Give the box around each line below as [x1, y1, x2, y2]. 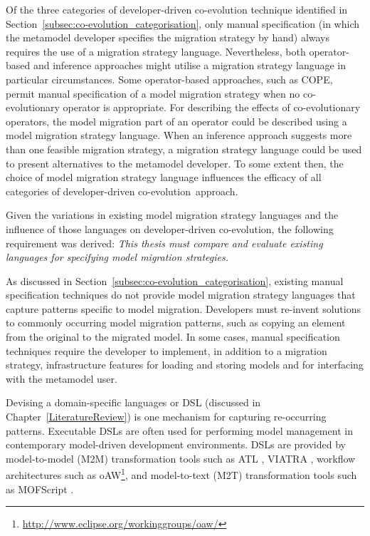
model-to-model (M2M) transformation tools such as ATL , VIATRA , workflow [6, 450, 356, 465]
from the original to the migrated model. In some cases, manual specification [6, 329, 340, 344]
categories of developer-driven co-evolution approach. [6, 183, 238, 198]
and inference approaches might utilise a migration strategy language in [33, 58, 347, 73]
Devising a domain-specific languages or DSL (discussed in [6, 395, 261, 410]
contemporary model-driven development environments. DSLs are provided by [6, 437, 346, 452]
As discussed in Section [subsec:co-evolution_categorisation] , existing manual [6, 273, 344, 288]
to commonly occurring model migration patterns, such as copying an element [6, 315, 346, 330]
